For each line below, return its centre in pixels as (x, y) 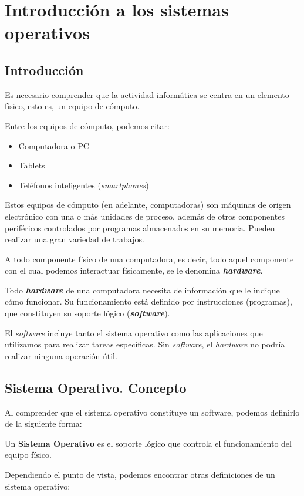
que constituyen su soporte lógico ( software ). (87, 313)
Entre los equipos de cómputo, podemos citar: (87, 125)
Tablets (32, 165)
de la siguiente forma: (43, 424)
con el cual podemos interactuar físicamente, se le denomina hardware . (134, 270)
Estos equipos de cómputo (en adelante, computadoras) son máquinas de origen (148, 205)
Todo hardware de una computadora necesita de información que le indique (142, 290)
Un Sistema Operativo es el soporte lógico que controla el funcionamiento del (148, 443)
